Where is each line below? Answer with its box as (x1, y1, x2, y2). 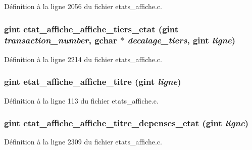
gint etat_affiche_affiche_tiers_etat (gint (4, 22, 179, 35)
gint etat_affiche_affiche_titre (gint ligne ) (4, 75, 181, 88)
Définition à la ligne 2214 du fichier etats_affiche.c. (4, 54, 162, 64)
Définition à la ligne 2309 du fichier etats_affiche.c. (4, 136, 162, 147)
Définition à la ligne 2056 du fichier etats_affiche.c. (4, 1, 162, 11)
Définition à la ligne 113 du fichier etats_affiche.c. (4, 95, 159, 106)
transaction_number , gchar (4, 34, 117, 46)
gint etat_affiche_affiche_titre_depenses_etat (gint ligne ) (4, 117, 249, 129)
